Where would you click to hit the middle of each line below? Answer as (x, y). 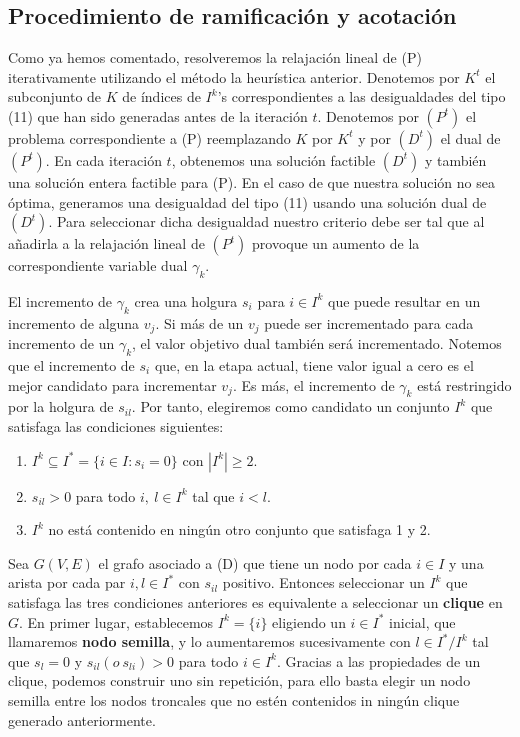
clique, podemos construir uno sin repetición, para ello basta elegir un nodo (239, 680)
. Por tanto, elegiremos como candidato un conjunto (290, 406)
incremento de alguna (74, 322)
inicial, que (422, 621)
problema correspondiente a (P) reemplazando (149, 137)
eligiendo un (309, 621)
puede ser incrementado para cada (369, 322)
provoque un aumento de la (336, 243)
